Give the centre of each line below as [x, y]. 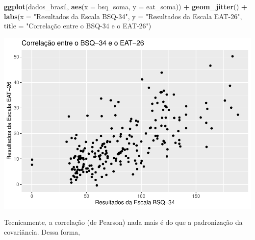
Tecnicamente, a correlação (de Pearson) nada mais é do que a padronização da [123, 222]
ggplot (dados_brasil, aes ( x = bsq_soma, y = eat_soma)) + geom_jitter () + [126, 6]
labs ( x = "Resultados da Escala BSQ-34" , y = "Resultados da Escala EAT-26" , [123, 16]
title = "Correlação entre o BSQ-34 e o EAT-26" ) [78, 26]
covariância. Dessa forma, [42, 231]
